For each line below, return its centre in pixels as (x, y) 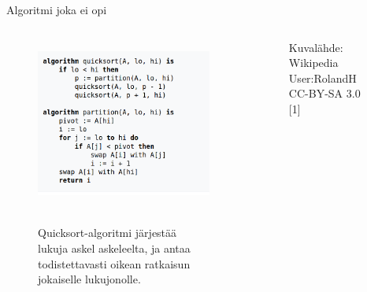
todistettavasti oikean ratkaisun (114, 263)
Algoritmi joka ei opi (57, 9)
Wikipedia (313, 63)
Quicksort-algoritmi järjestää (108, 233)
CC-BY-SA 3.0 (324, 93)
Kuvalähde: (316, 47)
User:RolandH (323, 78)
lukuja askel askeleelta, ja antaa (114, 248)
